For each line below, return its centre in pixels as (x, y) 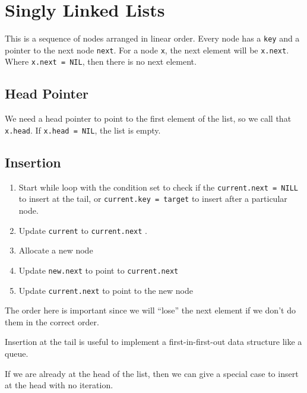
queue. (17, 353)
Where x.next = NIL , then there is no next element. (101, 61)
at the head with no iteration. (59, 385)
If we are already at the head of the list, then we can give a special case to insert (152, 373)
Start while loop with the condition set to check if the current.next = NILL (158, 187)
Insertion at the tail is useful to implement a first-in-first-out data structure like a (153, 342)
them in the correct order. (52, 321)
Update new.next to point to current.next (99, 270)
